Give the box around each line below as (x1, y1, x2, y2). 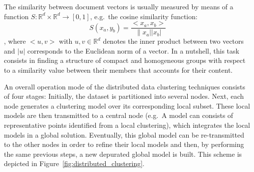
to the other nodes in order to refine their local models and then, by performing (4, 139, 244, 149)
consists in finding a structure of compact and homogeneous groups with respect (4, 55, 246, 65)
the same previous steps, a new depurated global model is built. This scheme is (4, 148, 242, 159)
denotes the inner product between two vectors (103, 36, 244, 46)
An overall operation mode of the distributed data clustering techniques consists (4, 81, 246, 91)
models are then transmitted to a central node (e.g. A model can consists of (4, 110, 233, 120)
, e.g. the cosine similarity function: (90, 11, 198, 21)
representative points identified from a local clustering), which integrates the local (4, 120, 251, 130)
